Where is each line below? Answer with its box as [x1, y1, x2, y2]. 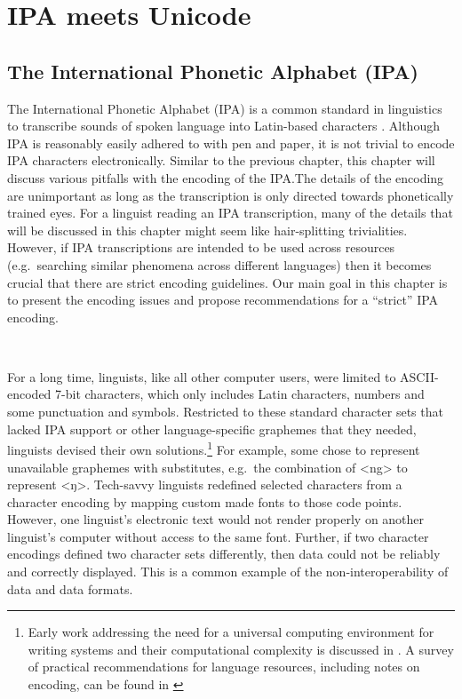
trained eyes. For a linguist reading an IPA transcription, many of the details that [7, 203, 453, 222]
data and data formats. [7, 579, 133, 598]
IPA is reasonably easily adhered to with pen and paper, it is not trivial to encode [7, 133, 455, 152]
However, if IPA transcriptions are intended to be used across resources [7, 238, 395, 257]
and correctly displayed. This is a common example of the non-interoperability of [7, 562, 449, 581]
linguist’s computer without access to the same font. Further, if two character [7, 527, 429, 545]
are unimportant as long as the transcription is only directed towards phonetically [7, 186, 454, 204]
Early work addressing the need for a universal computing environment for [28, 623, 434, 641]
